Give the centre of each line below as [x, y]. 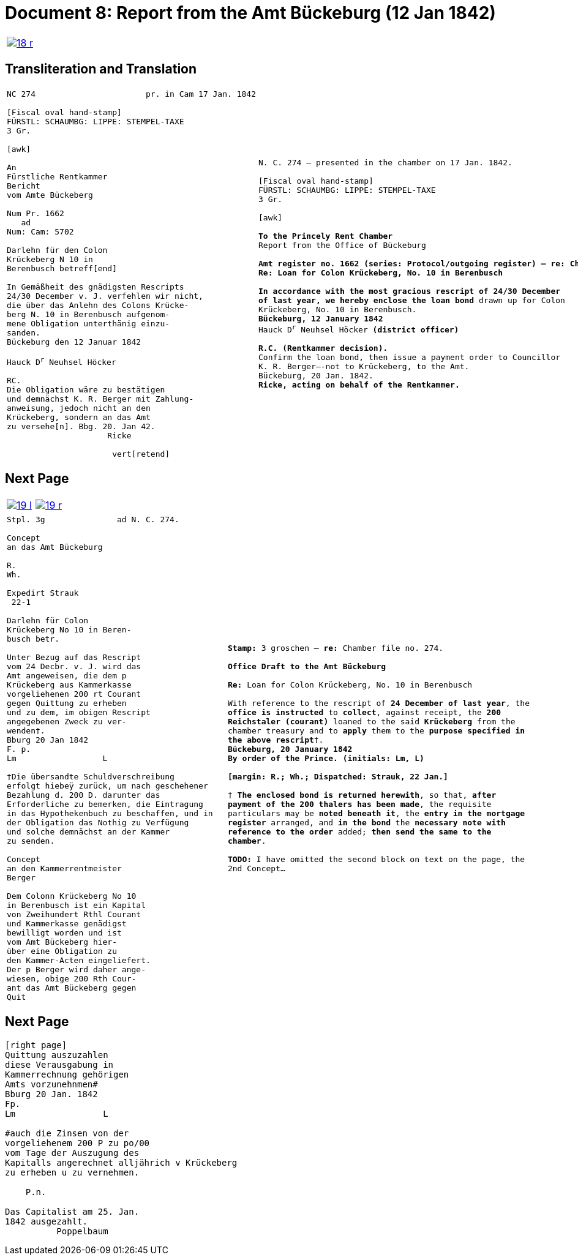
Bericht [24, 186]
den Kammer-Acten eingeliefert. [79, 960]
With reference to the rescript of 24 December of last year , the [378, 703]
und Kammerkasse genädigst [67, 923]
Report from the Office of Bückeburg [342, 246]
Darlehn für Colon [48, 620]
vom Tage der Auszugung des [72, 1153]
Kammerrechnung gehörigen [67, 1074]
